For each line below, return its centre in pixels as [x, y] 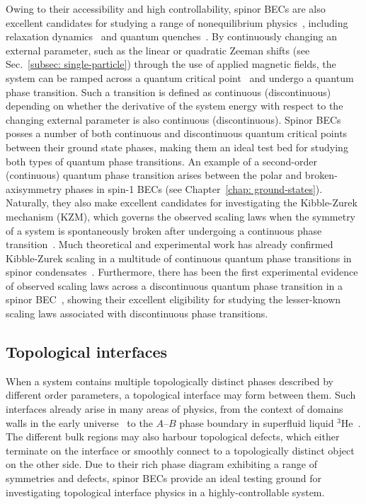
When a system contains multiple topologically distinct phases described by [170, 381]
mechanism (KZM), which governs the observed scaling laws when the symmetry [181, 216]
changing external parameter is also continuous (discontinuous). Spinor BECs [173, 119]
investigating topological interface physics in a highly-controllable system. [165, 492]
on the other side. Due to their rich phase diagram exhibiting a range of [162, 464]
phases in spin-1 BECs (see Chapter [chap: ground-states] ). [194, 188]
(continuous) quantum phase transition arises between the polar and [154, 175]
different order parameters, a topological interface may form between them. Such [181, 395]
